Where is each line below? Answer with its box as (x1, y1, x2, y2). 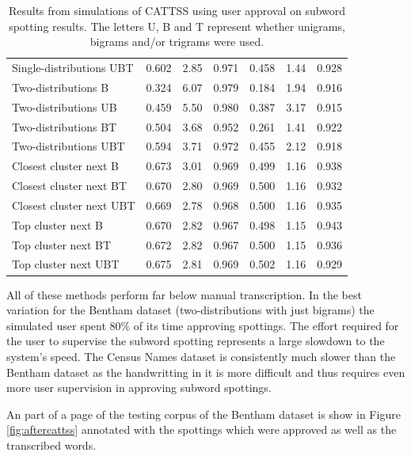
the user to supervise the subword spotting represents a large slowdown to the (6, 332, 385, 349)
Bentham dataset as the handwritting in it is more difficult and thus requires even (6, 363, 405, 380)
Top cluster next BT (12, 236, 112, 253)
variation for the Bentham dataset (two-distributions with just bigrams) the (6, 302, 375, 318)
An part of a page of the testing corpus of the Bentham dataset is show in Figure (6, 405, 401, 422)
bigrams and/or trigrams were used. (89, 33, 264, 50)
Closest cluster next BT (12, 177, 127, 194)
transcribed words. (6, 436, 97, 453)
